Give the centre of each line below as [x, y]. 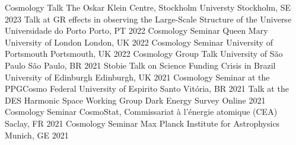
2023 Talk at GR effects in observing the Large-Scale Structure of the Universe [148, 19]
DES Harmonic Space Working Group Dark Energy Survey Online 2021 [135, 100]
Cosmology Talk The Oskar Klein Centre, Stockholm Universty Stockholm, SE [148, 7]
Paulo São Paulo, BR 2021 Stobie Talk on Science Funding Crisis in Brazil [140, 65]
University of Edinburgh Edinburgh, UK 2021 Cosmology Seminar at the [137, 77]
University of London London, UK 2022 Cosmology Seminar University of [139, 42]
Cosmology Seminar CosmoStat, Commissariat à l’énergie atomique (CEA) [141, 112]
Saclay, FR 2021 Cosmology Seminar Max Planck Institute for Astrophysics [142, 123]
